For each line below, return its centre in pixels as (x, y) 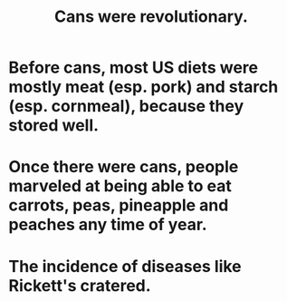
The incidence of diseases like (125, 266)
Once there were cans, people (124, 167)
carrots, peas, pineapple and (119, 205)
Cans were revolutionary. (151, 17)
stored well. (54, 126)
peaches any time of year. (108, 225)
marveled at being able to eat (120, 186)
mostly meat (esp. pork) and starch (143, 87)
